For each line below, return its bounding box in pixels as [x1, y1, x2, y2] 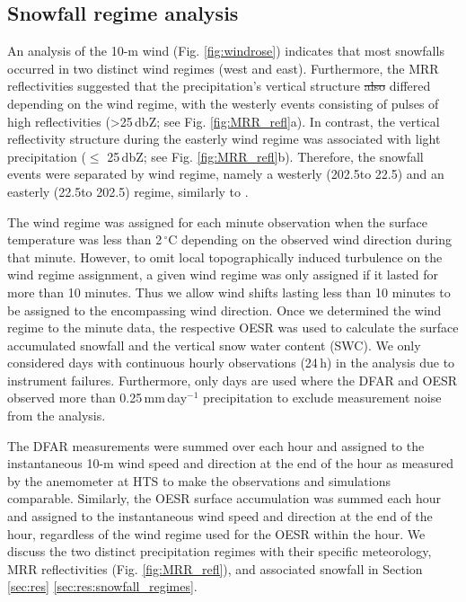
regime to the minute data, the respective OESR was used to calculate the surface [7, 318, 459, 337]
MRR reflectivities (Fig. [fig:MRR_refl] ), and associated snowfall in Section [7, 559, 423, 578]
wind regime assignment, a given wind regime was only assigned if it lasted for [7, 265, 439, 284]
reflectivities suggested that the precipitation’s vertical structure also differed [7, 76, 431, 95]
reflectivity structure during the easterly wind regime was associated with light [7, 129, 441, 148]
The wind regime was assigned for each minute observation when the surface [7, 212, 427, 231]
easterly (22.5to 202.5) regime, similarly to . [7, 181, 249, 200]
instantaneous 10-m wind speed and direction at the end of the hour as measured [7, 454, 454, 473]
